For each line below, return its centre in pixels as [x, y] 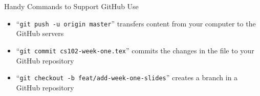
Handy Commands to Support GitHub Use [71, 6]
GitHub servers [40, 33]
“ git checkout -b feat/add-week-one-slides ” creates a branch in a [127, 77]
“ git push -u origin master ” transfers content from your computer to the [136, 23]
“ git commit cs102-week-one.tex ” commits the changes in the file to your [135, 50]
